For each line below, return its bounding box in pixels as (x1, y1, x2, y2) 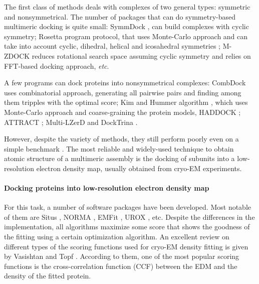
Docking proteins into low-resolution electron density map (4, 183, 209, 193)
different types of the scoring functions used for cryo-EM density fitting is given (4, 241, 248, 251)
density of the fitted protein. (4, 270, 91, 281)
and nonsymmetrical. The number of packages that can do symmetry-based (4, 11, 236, 22)
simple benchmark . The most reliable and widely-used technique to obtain (4, 143, 234, 154)
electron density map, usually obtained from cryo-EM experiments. (36, 163, 242, 173)
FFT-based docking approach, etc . (4, 60, 109, 71)
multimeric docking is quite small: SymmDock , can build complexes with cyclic (4, 21, 249, 32)
